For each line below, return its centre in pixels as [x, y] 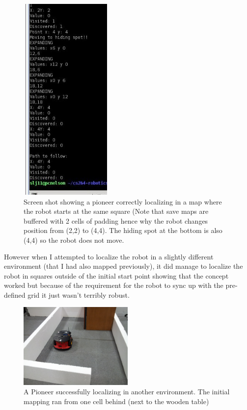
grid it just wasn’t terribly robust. [79, 295]
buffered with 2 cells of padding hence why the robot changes [116, 220]
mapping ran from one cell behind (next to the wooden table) [116, 401]
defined [15, 295]
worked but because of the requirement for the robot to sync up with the [114, 285]
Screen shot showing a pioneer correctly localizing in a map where [123, 201]
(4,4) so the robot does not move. [74, 240]
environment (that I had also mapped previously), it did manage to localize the [123, 266]
